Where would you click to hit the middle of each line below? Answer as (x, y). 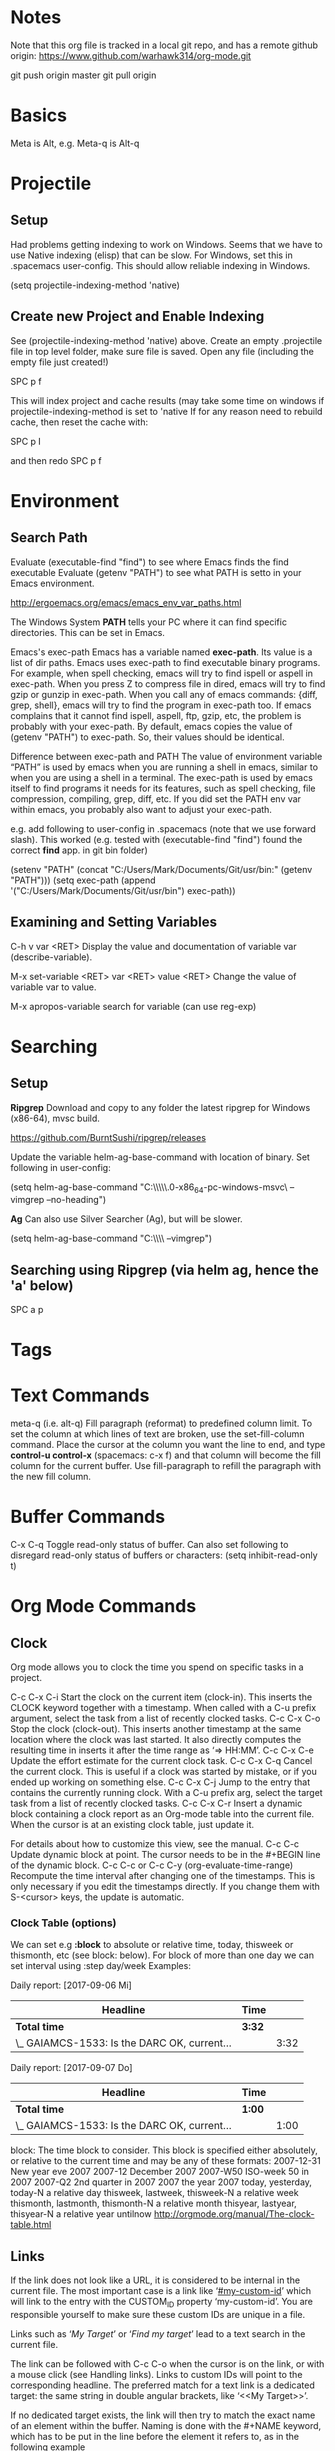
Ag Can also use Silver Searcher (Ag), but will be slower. (126, 1219)
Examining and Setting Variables (114, 922)
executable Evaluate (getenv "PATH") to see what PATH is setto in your (156, 572)
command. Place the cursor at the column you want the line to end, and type (168, 1445)
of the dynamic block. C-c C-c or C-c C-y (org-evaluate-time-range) (152, 1865)
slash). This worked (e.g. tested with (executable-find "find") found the (156, 839)
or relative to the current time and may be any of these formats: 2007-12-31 (166, 2161)
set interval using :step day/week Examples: (101, 1966)
